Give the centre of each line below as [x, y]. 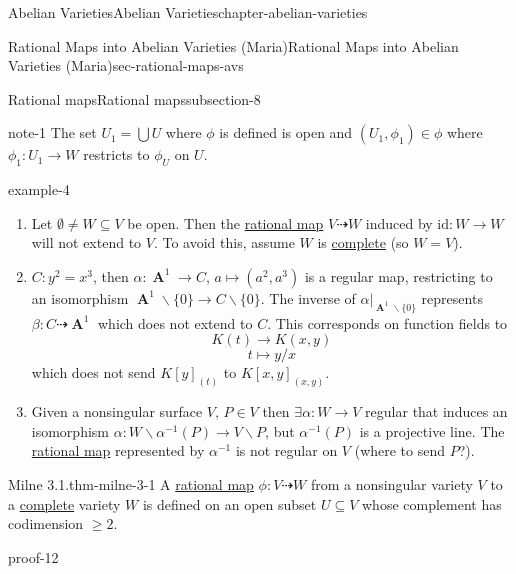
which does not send [93, 372]
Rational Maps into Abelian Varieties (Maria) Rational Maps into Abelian [233, 45]
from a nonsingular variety [391, 483]
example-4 [39, 189]
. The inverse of [308, 297]
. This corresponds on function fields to [387, 322]
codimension [46, 523]
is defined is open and [286, 132]
